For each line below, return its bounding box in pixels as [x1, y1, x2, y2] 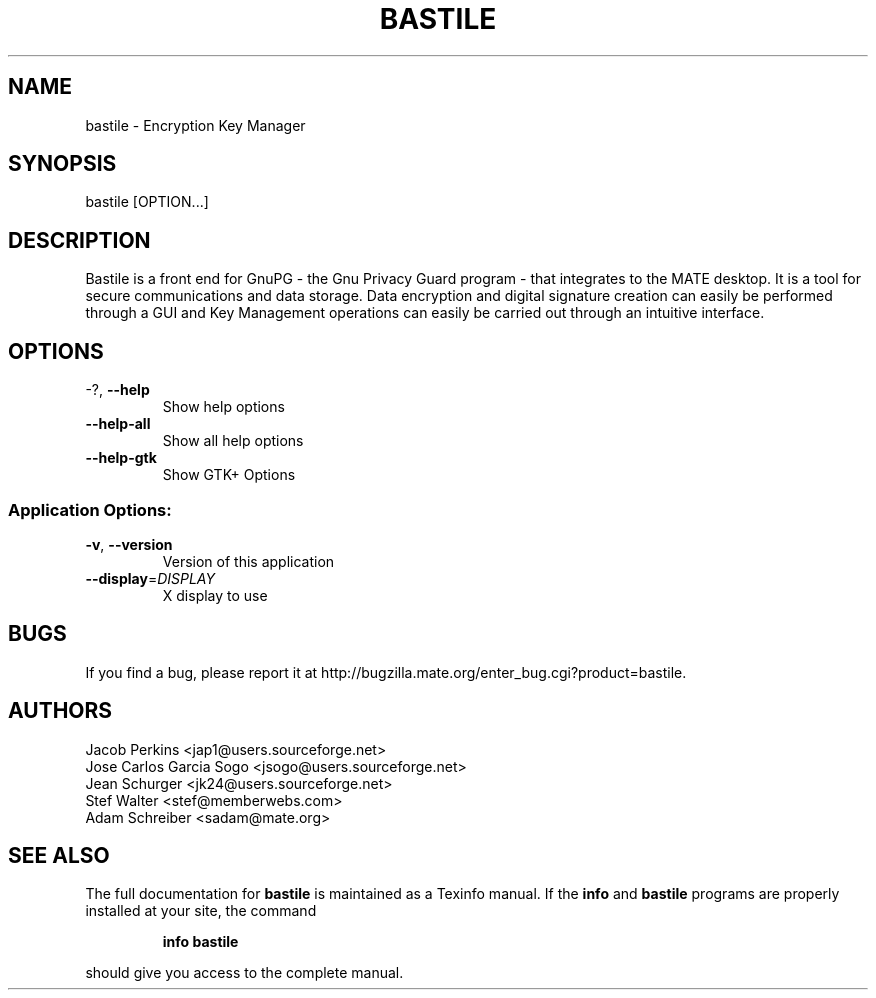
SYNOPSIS [8, 151, 117, 177]
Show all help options [162, 432, 304, 450]
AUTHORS [8, 698, 113, 724]
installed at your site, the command [85, 902, 317, 920]
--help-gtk [85, 449, 157, 467]
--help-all [85, 415, 151, 433]
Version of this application [162, 552, 335, 570]
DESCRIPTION [8, 227, 151, 253]
